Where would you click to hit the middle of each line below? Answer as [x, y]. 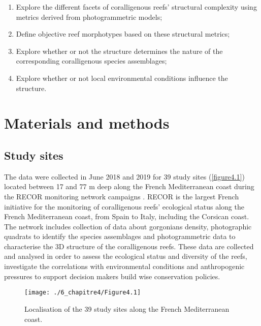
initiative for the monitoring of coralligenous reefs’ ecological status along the [124, 206]
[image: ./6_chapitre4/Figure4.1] [83, 293]
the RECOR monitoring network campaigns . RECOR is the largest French [122, 196]
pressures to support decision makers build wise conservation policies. [112, 276]
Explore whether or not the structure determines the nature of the [119, 51]
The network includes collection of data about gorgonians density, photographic [128, 226]
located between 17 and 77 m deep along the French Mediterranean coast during [129, 186]
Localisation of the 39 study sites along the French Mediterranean [127, 308]
